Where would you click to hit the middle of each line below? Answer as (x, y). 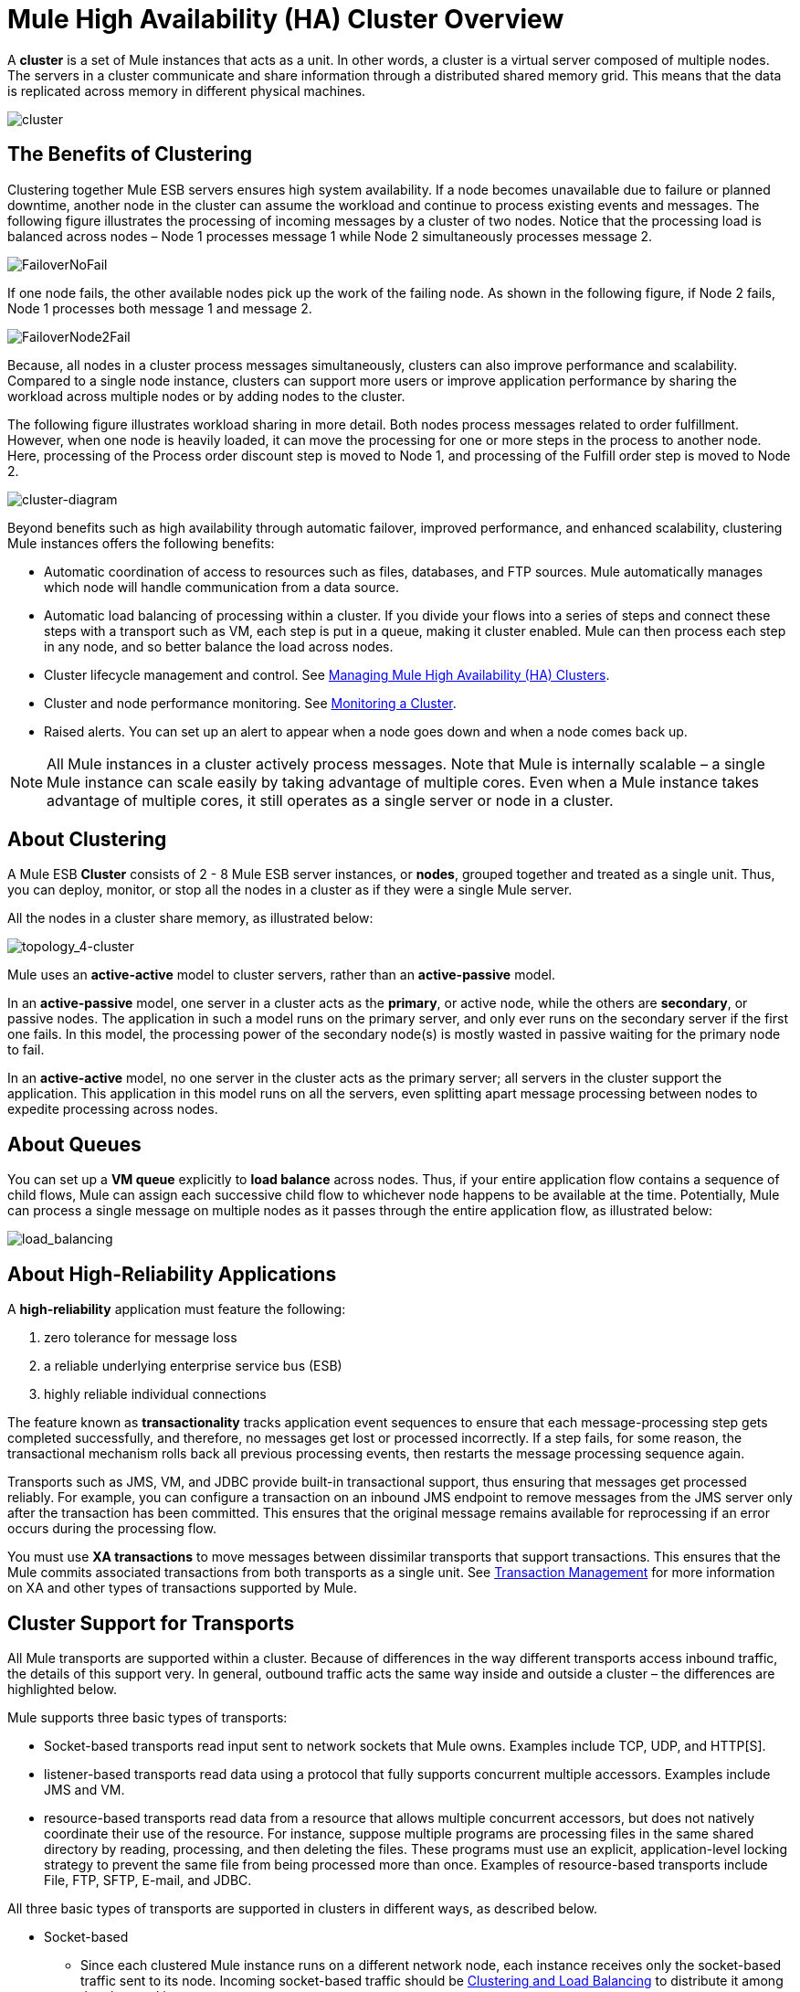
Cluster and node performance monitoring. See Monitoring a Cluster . (250, 703)
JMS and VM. (84, 1789)
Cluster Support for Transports (151, 1623)
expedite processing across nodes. (113, 1109)
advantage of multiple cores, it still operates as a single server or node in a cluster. (330, 800)
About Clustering (87, 840)
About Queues (74, 1144)
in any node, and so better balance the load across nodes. (219, 646)
